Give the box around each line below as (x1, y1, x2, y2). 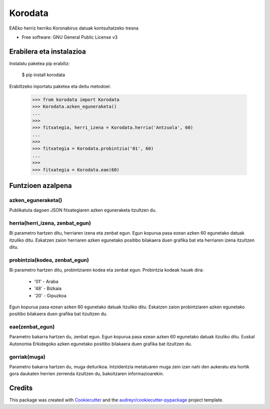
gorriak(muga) (9, 353, 45, 360)
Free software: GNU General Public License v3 (21, 34, 118, 40)
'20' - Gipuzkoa (34, 292, 67, 298)
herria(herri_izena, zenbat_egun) (9, 220, 91, 227)
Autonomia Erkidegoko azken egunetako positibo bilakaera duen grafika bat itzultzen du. (9, 341, 192, 347)
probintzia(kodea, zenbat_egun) (9, 256, 89, 263)
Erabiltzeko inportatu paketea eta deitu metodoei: (9, 83, 111, 89)
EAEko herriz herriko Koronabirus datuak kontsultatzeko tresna (9, 25, 138, 31)
